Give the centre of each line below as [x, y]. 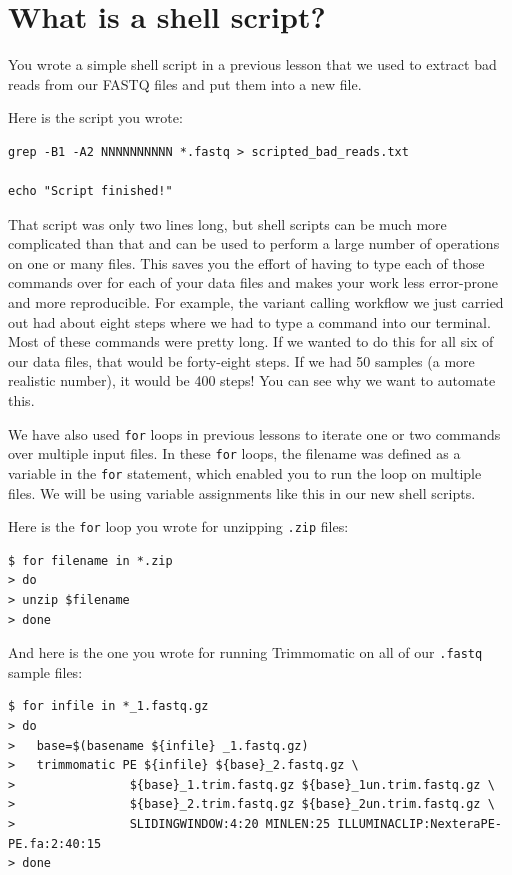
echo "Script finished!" [90, 191]
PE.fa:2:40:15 [55, 843]
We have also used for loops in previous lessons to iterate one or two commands [254, 433]
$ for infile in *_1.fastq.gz [108, 706]
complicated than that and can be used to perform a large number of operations [254, 243]
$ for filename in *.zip [90, 560]
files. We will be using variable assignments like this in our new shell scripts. [242, 492]
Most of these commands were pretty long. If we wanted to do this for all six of [251, 341]
